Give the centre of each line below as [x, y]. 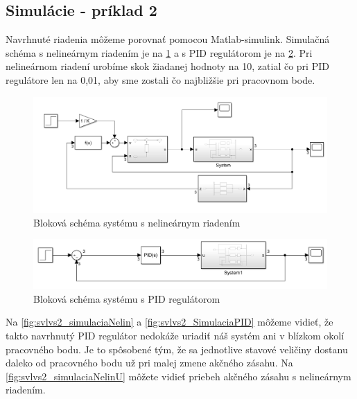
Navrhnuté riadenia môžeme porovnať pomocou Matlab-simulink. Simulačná [168, 39]
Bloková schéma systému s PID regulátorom [127, 298]
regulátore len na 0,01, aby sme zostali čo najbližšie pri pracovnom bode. [160, 79]
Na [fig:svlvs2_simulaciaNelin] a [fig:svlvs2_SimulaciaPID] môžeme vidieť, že [169, 322]
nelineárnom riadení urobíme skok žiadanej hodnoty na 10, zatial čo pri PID [167, 66]
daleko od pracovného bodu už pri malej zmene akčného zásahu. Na [149, 363]
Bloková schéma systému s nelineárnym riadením [137, 222]
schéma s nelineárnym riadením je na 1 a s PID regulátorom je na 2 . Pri [159, 52]
